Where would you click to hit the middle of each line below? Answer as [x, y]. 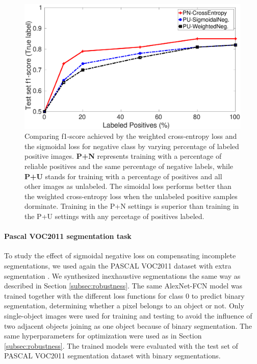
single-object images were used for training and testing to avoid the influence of [128, 316]
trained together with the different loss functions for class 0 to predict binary [124, 295]
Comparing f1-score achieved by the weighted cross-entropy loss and [131, 136]
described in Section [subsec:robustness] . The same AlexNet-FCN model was [123, 286]
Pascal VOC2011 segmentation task [68, 236]
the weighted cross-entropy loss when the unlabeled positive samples [131, 196]
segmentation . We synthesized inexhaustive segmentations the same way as [122, 275]
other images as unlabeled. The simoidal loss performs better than [128, 186]
